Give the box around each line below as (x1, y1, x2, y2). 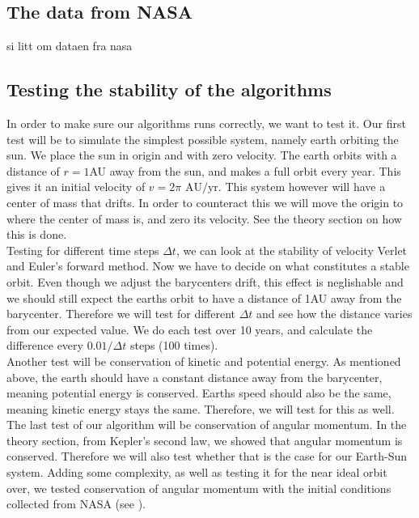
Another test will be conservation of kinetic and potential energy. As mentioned (6, 352, 401, 369)
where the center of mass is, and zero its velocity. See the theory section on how (6, 210, 402, 227)
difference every (6, 337, 83, 354)
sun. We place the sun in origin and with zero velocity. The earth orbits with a (6, 146, 397, 163)
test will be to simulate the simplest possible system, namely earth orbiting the (6, 130, 399, 147)
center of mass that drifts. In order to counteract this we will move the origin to (6, 193, 404, 210)
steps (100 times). (129, 337, 218, 354)
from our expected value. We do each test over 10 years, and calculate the (6, 321, 373, 338)
